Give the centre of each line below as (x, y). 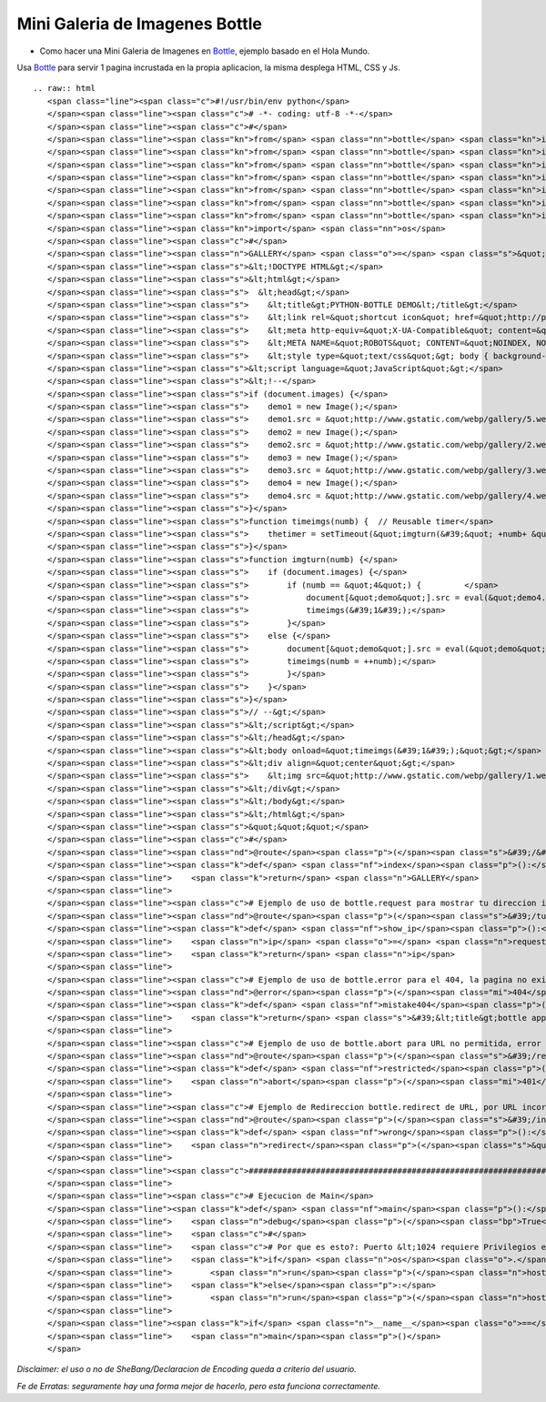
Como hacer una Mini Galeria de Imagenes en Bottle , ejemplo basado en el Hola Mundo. (205, 51)
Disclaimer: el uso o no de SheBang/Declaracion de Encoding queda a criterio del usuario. (187, 1369)
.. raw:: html (64, 88)
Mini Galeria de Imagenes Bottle (140, 24)
